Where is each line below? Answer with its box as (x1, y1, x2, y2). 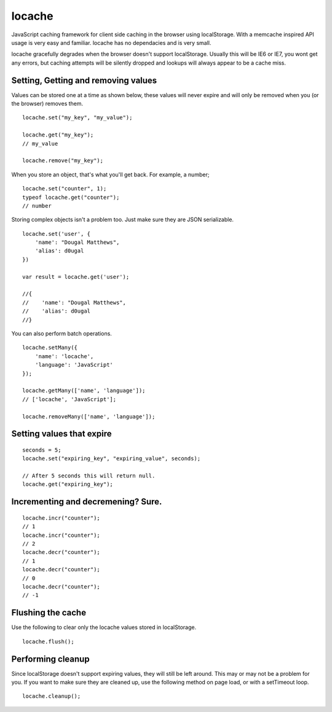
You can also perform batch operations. (11, 330, 112, 337)
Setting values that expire (11, 429, 112, 439)
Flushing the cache (11, 608, 86, 618)
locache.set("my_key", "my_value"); (22, 114, 133, 121)
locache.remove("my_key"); (22, 157, 104, 164)
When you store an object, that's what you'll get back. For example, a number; (11, 171, 210, 178)
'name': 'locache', (34, 353, 94, 359)
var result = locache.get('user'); (22, 273, 130, 280)
